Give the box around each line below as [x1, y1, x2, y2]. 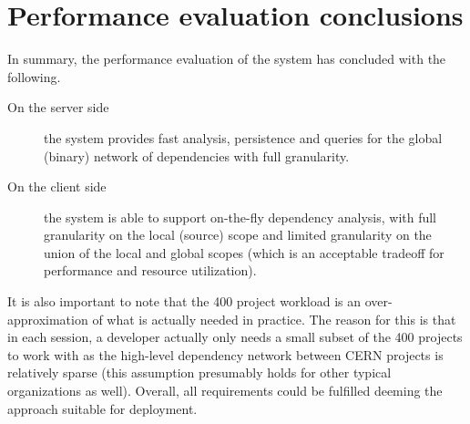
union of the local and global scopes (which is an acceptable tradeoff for [44, 243, 444, 262]
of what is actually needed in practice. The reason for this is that [92, 309, 456, 328]
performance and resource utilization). [44, 261, 257, 280]
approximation [7, 309, 88, 328]
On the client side [7, 177, 107, 196]
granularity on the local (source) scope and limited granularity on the [44, 225, 432, 244]
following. [7, 67, 61, 86]
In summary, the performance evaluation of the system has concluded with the [7, 49, 446, 68]
